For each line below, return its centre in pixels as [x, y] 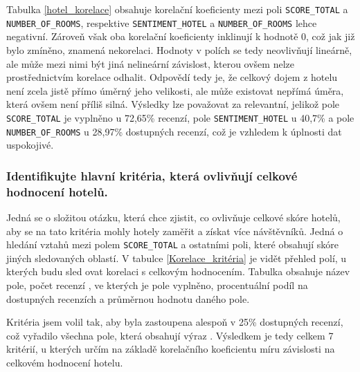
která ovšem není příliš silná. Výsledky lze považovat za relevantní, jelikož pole [173, 104]
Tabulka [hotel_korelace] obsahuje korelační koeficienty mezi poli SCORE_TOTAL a [177, 9]
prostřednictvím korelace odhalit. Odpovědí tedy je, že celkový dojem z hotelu [172, 77]
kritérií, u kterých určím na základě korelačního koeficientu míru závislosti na [171, 349]
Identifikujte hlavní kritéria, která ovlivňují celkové [152, 175]
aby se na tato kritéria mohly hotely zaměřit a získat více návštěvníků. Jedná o [175, 231]
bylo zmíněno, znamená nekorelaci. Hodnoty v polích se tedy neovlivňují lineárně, [179, 49]
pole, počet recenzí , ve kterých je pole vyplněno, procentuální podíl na [157, 285]
